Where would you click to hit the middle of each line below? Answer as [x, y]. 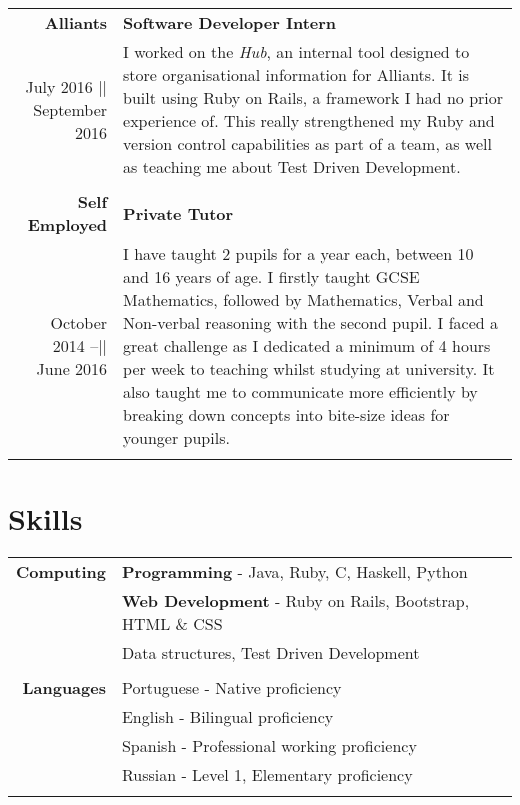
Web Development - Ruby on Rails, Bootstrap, [295, 601]
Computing [61, 572]
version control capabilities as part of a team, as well [307, 143]
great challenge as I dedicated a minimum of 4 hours [307, 345]
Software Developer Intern [230, 22]
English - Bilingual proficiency [227, 717]
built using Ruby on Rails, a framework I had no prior [313, 97]
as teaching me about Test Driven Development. [292, 166]
